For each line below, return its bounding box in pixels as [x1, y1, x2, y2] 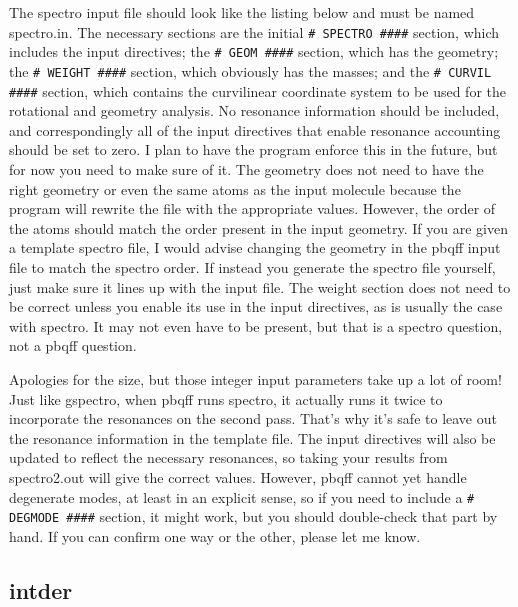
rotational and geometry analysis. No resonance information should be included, [9, 100, 500, 121]
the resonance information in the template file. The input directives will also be [9, 427, 496, 448]
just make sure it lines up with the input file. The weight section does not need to [9, 276, 511, 297]
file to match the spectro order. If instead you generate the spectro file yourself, [9, 256, 496, 277]
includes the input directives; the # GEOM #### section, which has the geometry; [9, 41, 499, 62]
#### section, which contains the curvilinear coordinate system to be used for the [9, 80, 506, 101]
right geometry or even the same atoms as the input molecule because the [9, 178, 461, 199]
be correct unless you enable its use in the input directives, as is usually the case [9, 296, 503, 317]
